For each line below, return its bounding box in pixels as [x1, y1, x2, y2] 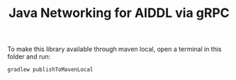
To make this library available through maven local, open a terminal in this [7, 45, 222, 54]
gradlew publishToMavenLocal [7, 66, 94, 74]
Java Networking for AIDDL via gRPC [8, 5, 230, 21]
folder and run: [7, 52, 51, 61]
